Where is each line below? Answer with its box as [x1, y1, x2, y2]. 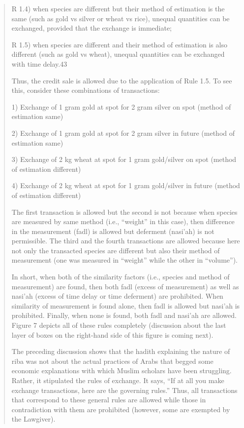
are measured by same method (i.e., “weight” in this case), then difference [11, 216, 235, 227]
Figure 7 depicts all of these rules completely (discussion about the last [11, 320, 226, 330]
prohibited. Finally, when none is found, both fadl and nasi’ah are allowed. [11, 310, 237, 320]
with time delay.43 [11, 58, 67, 69]
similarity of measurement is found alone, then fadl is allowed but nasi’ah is [11, 300, 240, 311]
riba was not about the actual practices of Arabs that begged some [11, 355, 213, 366]
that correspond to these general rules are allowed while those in [11, 394, 206, 405]
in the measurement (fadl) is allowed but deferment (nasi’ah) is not [11, 226, 214, 236]
